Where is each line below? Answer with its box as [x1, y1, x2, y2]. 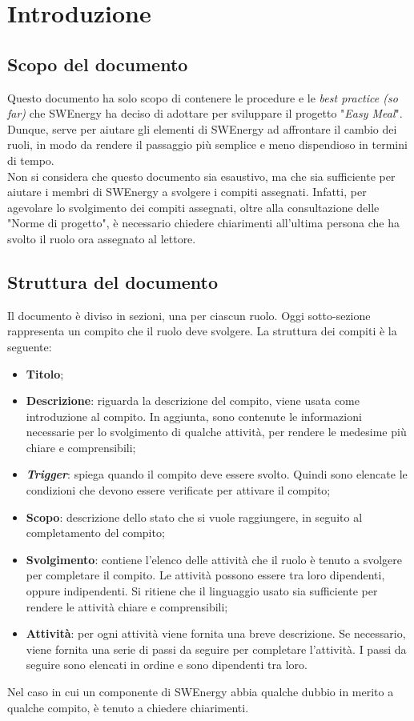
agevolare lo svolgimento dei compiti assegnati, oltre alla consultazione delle [7, 198, 380, 215]
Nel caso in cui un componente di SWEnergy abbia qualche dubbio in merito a [7, 683, 394, 699]
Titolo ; [26, 365, 64, 382]
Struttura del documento [7, 269, 219, 294]
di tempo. [7, 151, 54, 168]
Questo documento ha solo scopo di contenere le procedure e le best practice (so [7, 89, 398, 106]
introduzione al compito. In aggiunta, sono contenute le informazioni [26, 407, 362, 424]
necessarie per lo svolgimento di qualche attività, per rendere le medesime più [26, 423, 407, 440]
